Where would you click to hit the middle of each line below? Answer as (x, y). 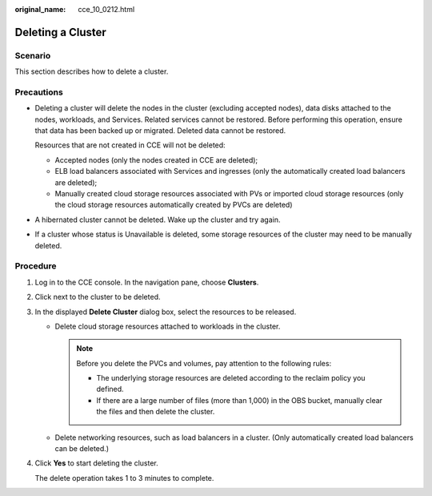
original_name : (40, 9)
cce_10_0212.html (106, 9)
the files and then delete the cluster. (156, 412)
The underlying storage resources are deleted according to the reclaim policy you (231, 378)
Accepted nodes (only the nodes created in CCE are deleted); (156, 159)
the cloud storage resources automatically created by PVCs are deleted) (174, 205)
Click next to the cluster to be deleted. (98, 297)
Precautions (39, 92)
